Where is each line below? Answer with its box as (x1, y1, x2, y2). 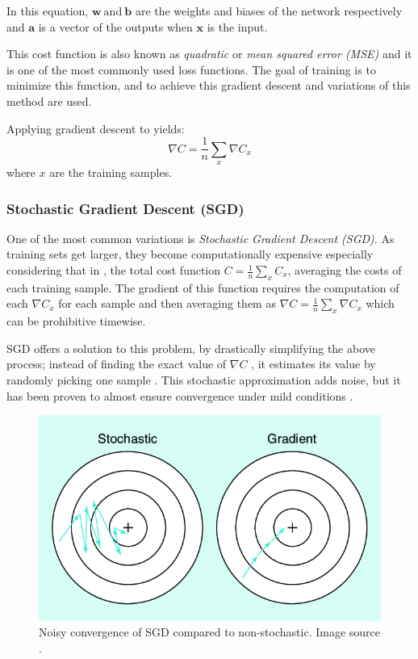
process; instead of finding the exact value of (6, 355, 227, 372)
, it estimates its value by (251, 355, 376, 372)
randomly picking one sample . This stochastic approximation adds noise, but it (6, 371, 401, 388)
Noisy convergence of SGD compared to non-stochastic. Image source (39, 623, 380, 640)
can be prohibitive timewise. (6, 313, 146, 329)
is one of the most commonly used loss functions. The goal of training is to (6, 61, 376, 78)
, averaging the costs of (287, 262, 402, 279)
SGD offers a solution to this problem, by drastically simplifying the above (6, 339, 375, 356)
